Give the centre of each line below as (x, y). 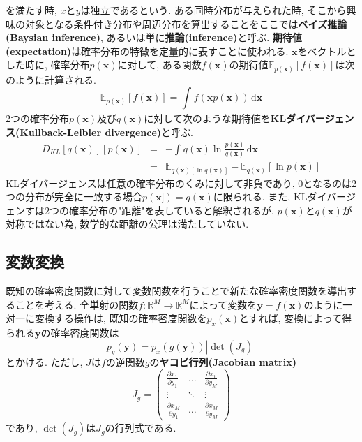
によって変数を (223, 304)
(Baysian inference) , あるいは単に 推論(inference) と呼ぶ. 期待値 (154, 37)
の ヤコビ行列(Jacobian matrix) (223, 361)
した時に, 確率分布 (48, 65)
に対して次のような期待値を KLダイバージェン (249, 118)
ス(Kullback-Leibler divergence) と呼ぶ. (99, 132)
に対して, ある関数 (159, 65)
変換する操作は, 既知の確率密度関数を (121, 318)
